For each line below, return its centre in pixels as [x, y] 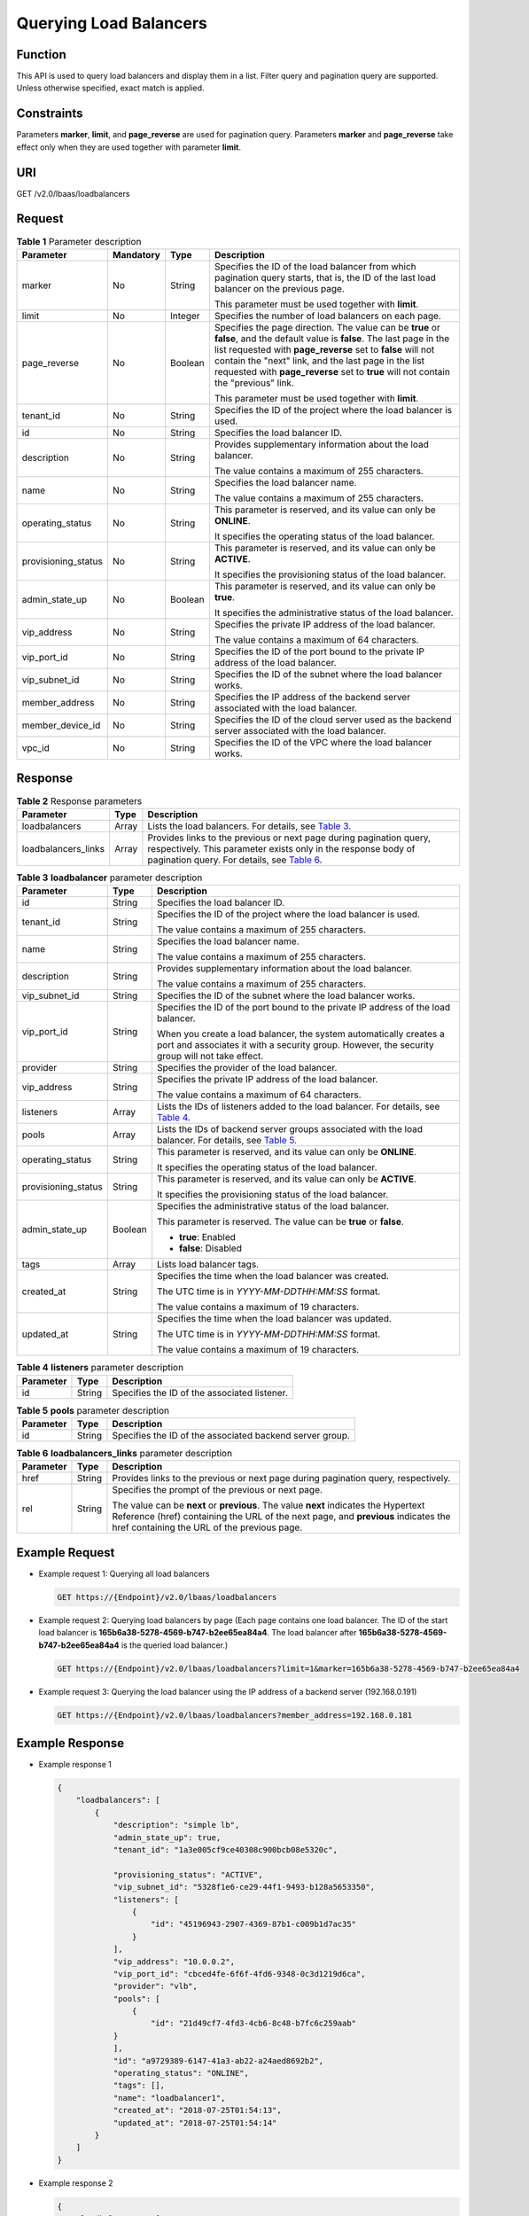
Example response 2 [76, 2183]
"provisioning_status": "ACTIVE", [188, 1874]
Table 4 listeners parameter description [100, 1368]
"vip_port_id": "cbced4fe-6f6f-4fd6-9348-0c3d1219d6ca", [239, 1974]
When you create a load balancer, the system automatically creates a [300, 1034]
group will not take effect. [210, 1057]
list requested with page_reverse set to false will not [324, 349]
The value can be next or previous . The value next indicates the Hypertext [268, 1505]
